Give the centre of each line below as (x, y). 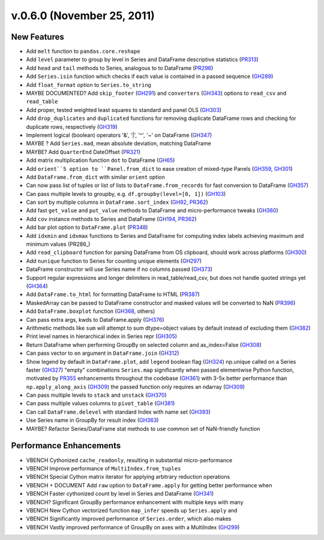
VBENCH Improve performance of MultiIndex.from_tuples (103, 468)
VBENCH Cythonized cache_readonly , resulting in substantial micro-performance (129, 460)
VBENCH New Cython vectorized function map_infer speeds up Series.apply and (132, 510)
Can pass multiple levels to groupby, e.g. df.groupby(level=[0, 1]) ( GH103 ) (126, 194)
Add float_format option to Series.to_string (89, 85)
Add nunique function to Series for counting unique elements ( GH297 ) (114, 261)
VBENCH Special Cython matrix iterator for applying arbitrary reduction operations (128, 477)
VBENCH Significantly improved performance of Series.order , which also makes (129, 519)
